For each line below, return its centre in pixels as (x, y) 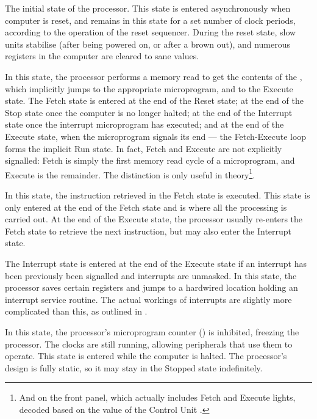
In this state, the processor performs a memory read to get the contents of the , (154, 76)
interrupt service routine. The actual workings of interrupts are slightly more (148, 299)
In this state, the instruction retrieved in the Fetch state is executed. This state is (158, 195)
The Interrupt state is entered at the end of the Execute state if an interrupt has (156, 263)
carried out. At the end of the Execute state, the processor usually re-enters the (154, 219)
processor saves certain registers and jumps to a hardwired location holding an (151, 287)
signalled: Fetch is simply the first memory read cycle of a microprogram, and (150, 160)
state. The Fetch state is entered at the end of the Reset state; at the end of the (154, 100)
